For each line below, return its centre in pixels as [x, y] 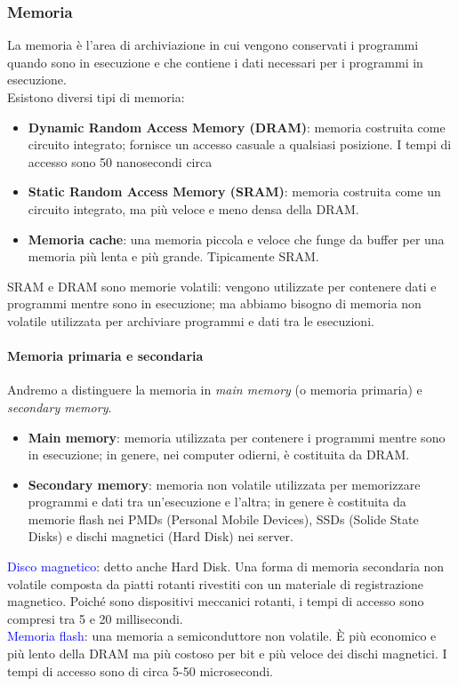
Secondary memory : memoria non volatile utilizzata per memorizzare [224, 484]
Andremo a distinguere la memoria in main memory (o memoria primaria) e [215, 390]
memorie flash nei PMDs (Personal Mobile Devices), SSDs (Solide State [223, 518]
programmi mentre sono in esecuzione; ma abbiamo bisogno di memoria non [214, 303]
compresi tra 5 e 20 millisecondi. [95, 618]
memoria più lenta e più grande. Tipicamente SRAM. [173, 256]
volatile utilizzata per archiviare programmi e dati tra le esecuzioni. [191, 320]
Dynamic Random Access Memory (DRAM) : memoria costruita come [237, 127]
